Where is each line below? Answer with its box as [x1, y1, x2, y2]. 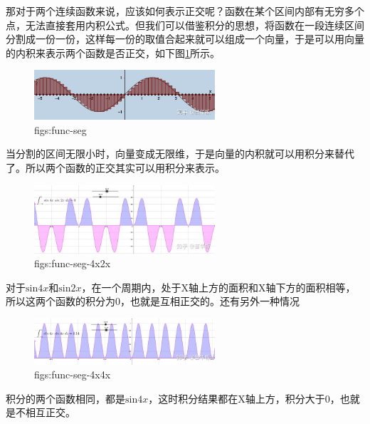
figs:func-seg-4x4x [34, 367, 111, 382]
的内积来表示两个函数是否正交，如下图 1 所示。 [6, 45, 220, 60]
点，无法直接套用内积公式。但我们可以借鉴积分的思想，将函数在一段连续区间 [6, 17, 364, 32]
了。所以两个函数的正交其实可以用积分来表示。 [6, 160, 225, 175]
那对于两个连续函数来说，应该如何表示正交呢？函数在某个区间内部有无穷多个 [6, 4, 364, 18]
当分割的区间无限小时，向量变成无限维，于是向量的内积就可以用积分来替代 [6, 146, 354, 161]
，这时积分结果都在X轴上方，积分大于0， [148, 391, 340, 405]
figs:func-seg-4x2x [34, 256, 111, 271]
